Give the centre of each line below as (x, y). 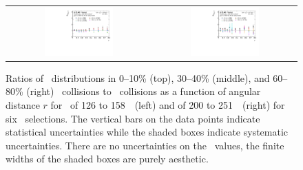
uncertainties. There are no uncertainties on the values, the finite (145, 145)
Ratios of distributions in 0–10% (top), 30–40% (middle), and (138, 77)
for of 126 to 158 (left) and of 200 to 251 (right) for (168, 104)
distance (23, 104)
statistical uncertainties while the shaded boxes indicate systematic (147, 132)
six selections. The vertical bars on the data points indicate (133, 118)
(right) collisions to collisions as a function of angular (144, 91)
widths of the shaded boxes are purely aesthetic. (107, 159)
